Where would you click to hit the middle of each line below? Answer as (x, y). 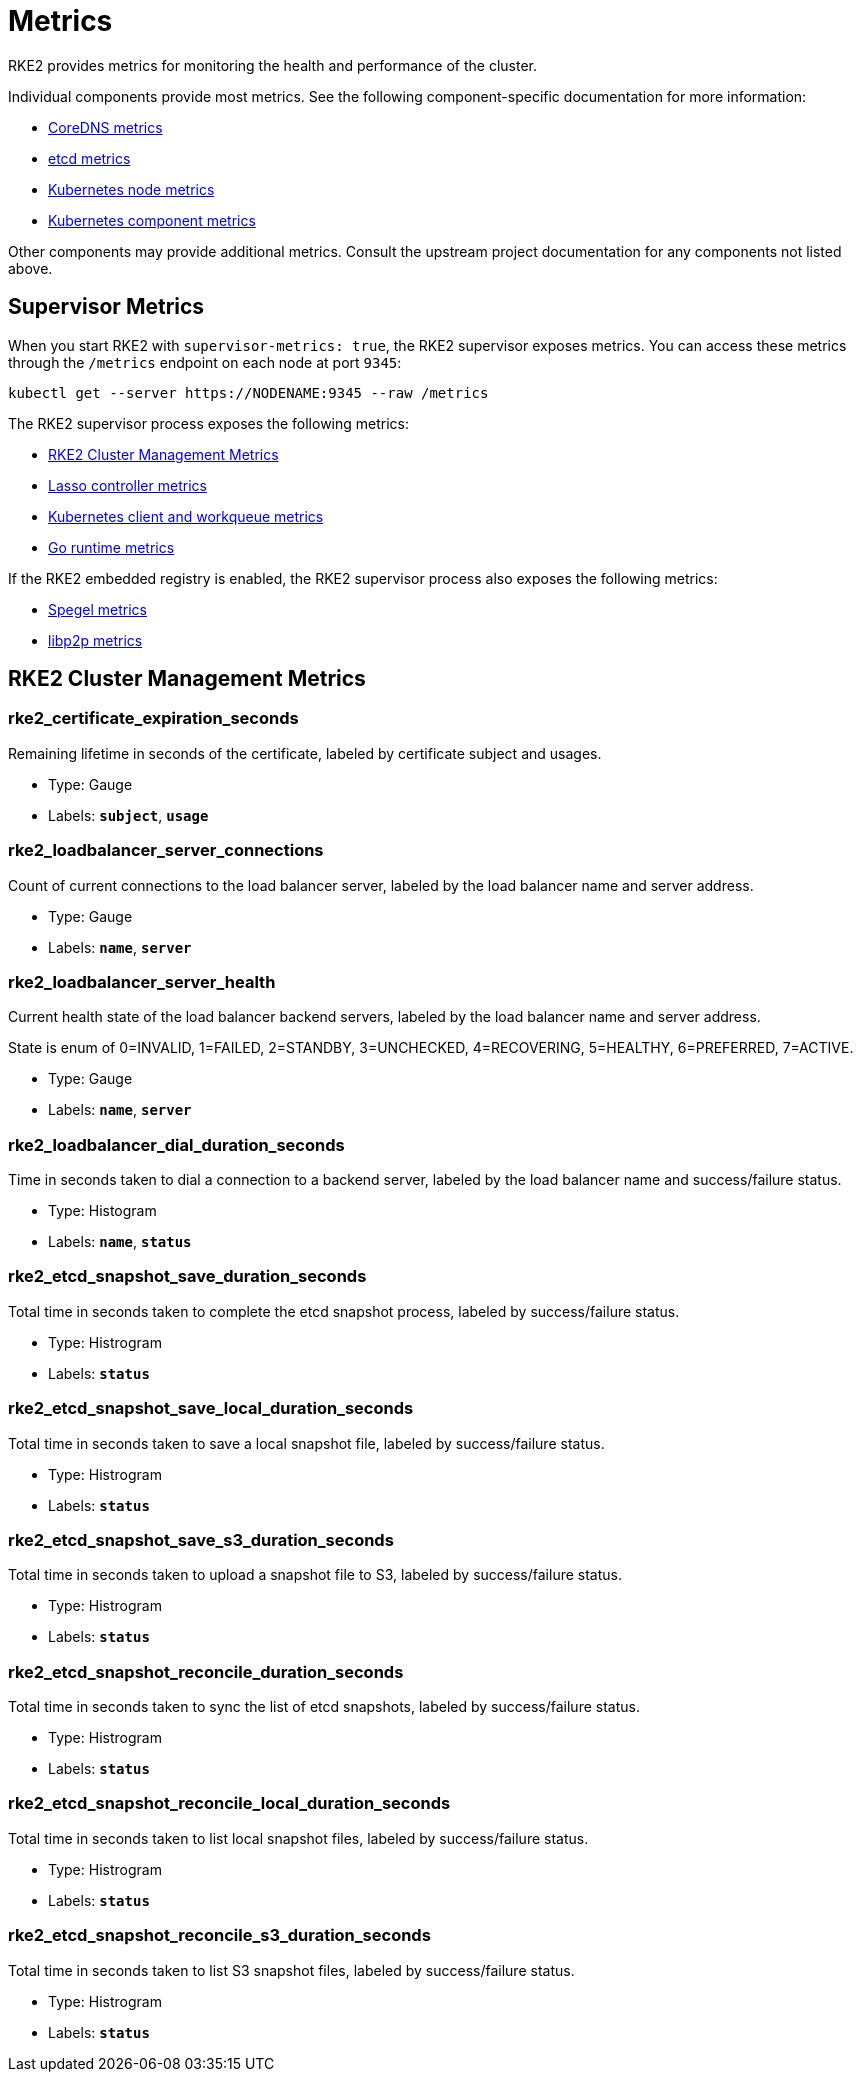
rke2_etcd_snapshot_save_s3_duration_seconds (201, 1539)
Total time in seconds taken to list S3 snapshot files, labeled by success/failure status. (291, 1970)
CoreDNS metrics (105, 127)
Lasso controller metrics (127, 485)
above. (30, 268)
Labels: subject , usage (128, 815)
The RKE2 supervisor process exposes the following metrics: (208, 423)
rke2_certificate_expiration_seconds (153, 718)
